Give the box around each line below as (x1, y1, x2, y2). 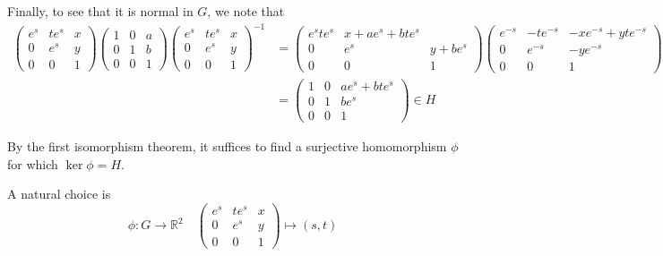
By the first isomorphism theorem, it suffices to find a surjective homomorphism (7, 137, 447, 156)
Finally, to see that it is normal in (7, 2, 194, 20)
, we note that (207, 2, 285, 20)
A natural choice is (7, 184, 111, 203)
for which (7, 154, 58, 173)
